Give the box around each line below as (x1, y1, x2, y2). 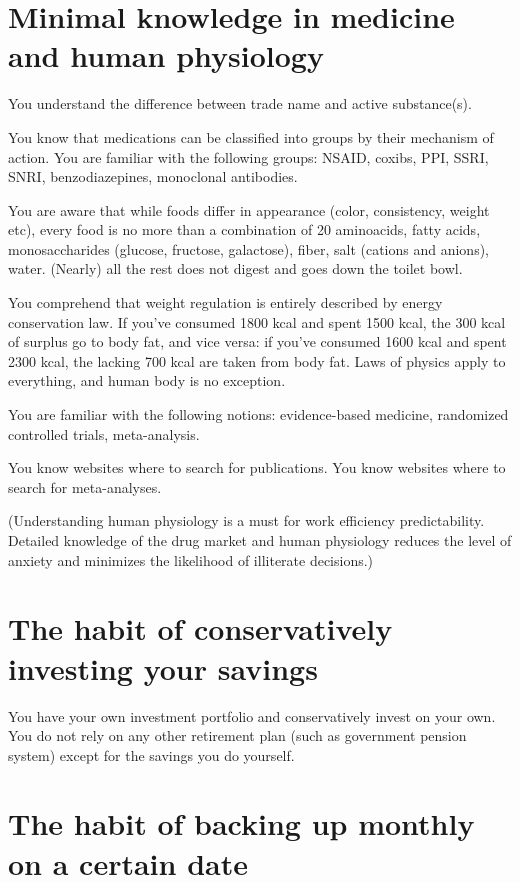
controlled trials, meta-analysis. (8, 423, 200, 444)
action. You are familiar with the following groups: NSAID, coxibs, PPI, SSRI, (8, 146, 489, 167)
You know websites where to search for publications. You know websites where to (8, 457, 506, 478)
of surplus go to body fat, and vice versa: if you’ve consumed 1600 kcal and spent (8, 331, 507, 352)
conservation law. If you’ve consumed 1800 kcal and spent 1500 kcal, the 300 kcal (8, 311, 506, 332)
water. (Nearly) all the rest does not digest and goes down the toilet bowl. (8, 258, 463, 279)
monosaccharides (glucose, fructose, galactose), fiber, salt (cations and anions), (8, 238, 489, 259)
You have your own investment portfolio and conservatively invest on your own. (8, 705, 496, 726)
